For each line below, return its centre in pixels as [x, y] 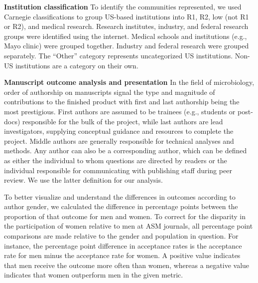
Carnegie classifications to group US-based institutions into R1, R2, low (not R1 [127, 16]
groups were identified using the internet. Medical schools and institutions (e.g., [126, 36]
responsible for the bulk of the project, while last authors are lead [123, 121]
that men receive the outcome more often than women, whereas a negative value [127, 265]
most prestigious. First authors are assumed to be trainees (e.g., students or [120, 111]
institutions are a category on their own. [77, 65]
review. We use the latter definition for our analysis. [83, 180]
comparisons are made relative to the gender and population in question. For [121, 236]
